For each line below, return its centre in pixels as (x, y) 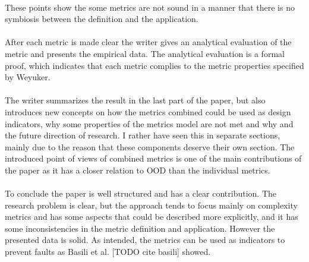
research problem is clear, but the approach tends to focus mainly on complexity (151, 205)
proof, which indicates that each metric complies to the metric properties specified (154, 65)
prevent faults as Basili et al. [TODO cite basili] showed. (108, 252)
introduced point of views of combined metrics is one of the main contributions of (153, 158)
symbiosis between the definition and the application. (102, 19)
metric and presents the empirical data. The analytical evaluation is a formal (145, 53)
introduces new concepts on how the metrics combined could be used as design (148, 111)
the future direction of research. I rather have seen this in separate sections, (143, 135)
